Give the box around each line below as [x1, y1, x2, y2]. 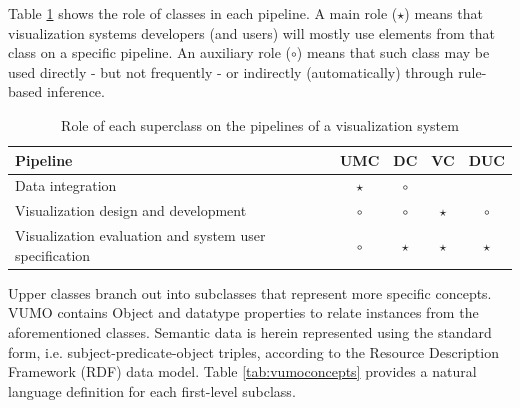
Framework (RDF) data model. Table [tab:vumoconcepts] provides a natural [8, 361, 477, 382]
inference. [46, 81, 105, 102]
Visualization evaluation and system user [15, 225, 266, 246]
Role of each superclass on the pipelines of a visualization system [61, 114, 459, 135]
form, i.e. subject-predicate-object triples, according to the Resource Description [8, 341, 499, 362]
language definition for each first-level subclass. [8, 380, 296, 401]
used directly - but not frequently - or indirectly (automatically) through [8, 61, 454, 82]
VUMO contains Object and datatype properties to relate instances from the [8, 302, 479, 323]
